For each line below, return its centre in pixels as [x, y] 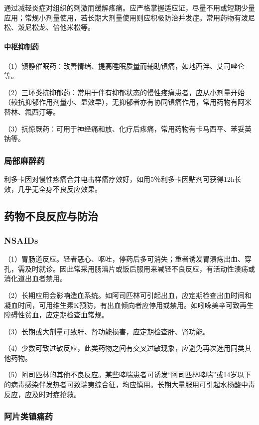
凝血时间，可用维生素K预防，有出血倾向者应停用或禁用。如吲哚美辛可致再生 [129, 305]
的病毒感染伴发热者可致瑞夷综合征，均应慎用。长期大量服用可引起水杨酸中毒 [129, 384]
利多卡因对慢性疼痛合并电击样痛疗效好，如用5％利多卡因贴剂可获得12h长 [123, 179]
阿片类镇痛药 [29, 416]
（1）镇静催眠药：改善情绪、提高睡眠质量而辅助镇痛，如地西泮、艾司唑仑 [124, 66]
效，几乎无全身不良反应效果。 [53, 189]
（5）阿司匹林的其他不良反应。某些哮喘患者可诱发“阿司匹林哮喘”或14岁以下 [128, 374]
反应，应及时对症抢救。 [42, 394]
